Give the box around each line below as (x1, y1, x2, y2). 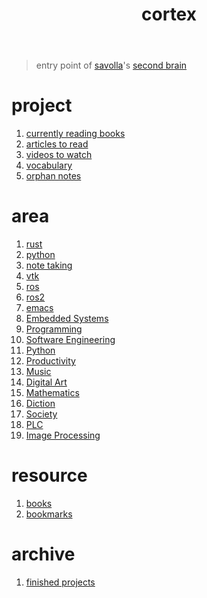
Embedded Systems (25, 313, 109, 325)
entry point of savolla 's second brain (35, 59, 188, 72)
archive (11, 543, 76, 566)
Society (25, 408, 58, 420)
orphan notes (25, 170, 82, 182)
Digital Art (25, 376, 68, 388)
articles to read (25, 138, 89, 150)
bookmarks (25, 508, 73, 520)
